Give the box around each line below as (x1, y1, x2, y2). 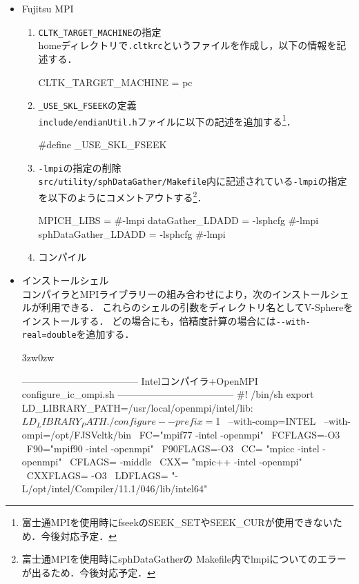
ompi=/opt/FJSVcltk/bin (21, 427, 132, 442)
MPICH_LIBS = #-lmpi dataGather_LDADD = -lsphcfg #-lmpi (38, 213, 319, 228)
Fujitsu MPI (21, 1, 74, 15)
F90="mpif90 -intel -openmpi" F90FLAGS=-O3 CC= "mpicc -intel (26, 441, 320, 455)
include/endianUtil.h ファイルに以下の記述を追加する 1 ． (38, 112, 296, 128)
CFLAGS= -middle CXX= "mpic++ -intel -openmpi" (70, 454, 302, 469)
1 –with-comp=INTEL (215, 414, 316, 428)
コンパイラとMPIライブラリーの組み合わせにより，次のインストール (21, 286, 330, 301)
